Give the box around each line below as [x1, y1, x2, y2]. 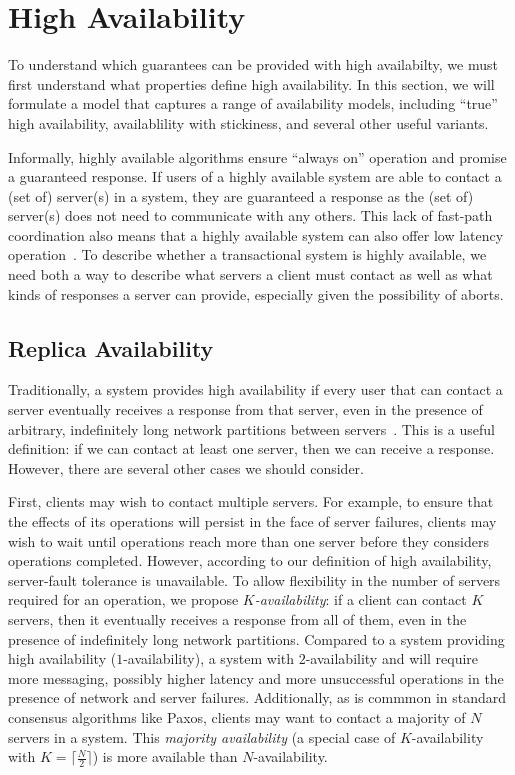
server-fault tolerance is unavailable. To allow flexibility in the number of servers [8, 569, 501, 590]
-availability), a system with [123, 648, 295, 669]
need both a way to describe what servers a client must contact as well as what [8, 264, 493, 285]
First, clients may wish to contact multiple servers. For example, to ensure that [8, 491, 494, 512]
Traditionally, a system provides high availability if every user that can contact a [8, 379, 503, 400]
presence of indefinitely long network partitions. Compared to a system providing [8, 628, 505, 649]
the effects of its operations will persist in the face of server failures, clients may [8, 511, 497, 532]
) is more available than [92, 746, 238, 767]
